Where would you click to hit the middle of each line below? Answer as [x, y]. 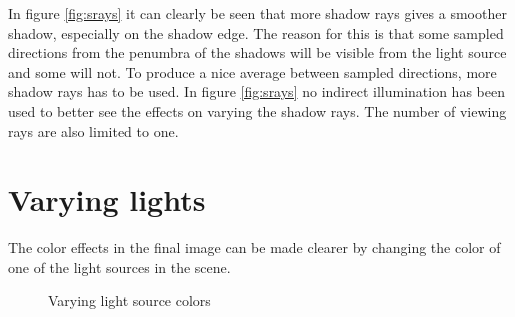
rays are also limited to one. [93, 130]
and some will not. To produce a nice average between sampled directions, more [252, 71]
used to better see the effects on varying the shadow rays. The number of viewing [257, 110]
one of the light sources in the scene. [119, 266]
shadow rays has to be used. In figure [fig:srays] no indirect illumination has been [256, 91]
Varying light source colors [129, 300]
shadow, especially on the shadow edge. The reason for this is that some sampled [256, 32]
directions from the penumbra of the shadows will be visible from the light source [257, 52]
